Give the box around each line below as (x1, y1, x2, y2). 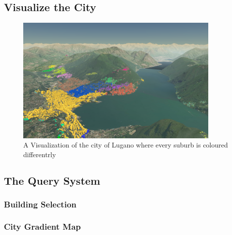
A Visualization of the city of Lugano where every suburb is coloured (23, 140, 228, 150)
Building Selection (4, 198, 77, 210)
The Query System (4, 173, 100, 188)
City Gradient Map (4, 220, 81, 233)
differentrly (23, 149, 56, 159)
